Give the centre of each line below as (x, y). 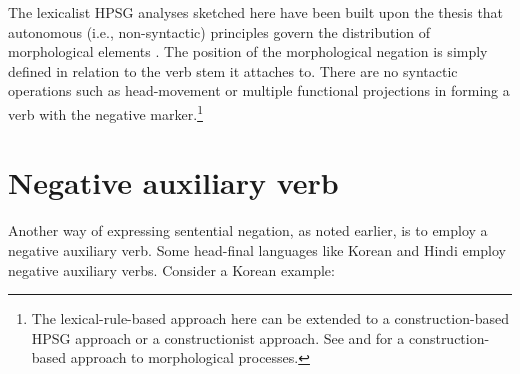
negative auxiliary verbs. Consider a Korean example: (171, 269)
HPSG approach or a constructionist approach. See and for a (218, 337)
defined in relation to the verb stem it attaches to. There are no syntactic (233, 70)
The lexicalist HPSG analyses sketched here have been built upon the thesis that (256, 12)
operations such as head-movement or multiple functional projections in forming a (259, 90)
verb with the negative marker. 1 (105, 112)
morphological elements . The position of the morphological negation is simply (248, 51)
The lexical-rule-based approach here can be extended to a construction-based (270, 318)
